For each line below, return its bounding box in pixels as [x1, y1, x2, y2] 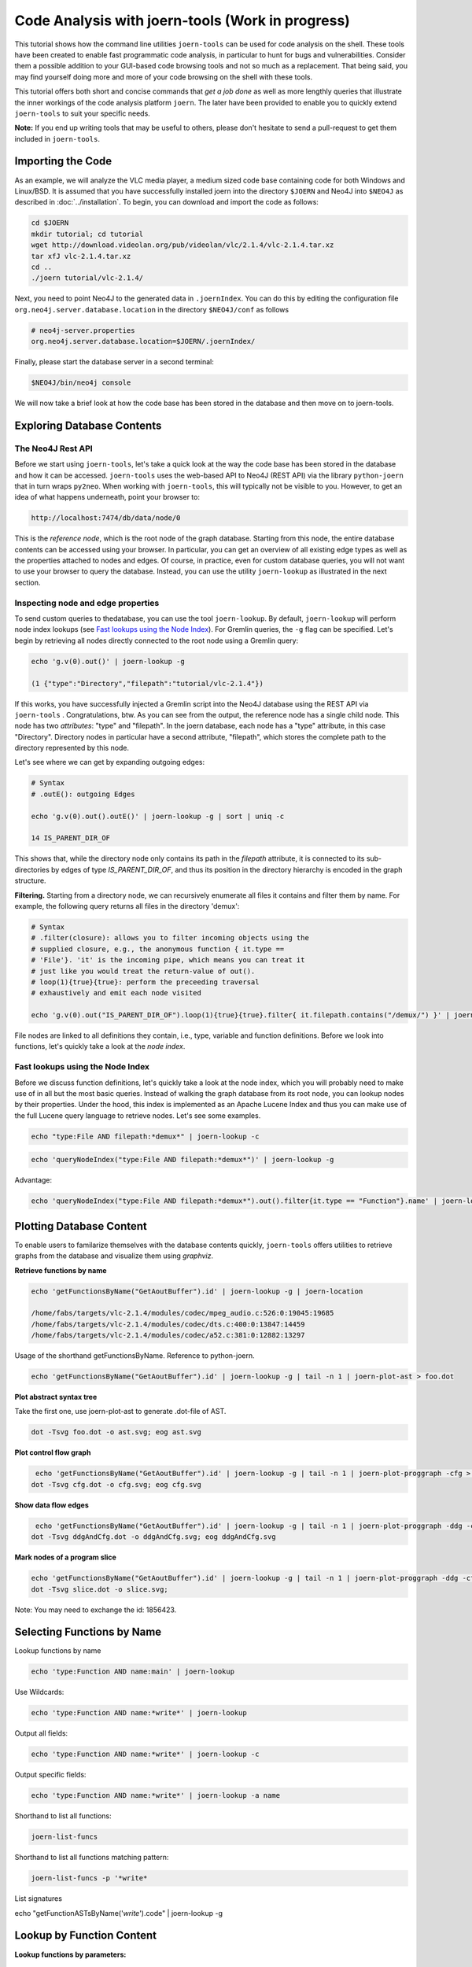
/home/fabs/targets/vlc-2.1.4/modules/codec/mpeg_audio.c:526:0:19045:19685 [31, 1308, 334, 1318]
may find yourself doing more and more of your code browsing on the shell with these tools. [14, 72, 313, 82]
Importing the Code [14, 154, 112, 168]
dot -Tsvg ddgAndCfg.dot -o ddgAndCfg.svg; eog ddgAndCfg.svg [31, 1533, 276, 1541]
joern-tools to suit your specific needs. [14, 109, 151, 118]
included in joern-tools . [14, 134, 100, 143]
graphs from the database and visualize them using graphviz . [14, 1251, 214, 1260]
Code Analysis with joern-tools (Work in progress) [14, 12, 350, 29]
